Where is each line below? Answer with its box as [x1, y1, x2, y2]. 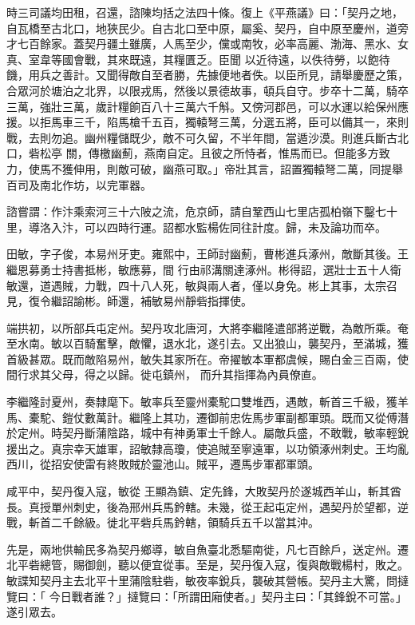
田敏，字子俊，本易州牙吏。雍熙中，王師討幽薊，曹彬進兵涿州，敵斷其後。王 [6, 245, 409, 262]
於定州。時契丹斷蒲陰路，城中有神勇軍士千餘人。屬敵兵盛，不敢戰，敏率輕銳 [6, 424, 409, 441]
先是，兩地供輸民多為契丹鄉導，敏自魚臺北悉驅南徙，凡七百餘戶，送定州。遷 [6, 540, 409, 557]
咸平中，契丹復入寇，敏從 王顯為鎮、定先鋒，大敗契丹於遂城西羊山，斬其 [6, 483, 390, 500]
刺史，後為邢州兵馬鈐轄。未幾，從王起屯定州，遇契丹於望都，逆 [73, 498, 409, 515]
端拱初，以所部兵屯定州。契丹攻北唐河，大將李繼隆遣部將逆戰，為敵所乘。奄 [6, 319, 409, 336]
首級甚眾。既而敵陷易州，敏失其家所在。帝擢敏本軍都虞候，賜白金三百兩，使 [6, 350, 409, 367]
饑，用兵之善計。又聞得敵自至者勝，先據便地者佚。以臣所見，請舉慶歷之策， [6, 66, 409, 83]
